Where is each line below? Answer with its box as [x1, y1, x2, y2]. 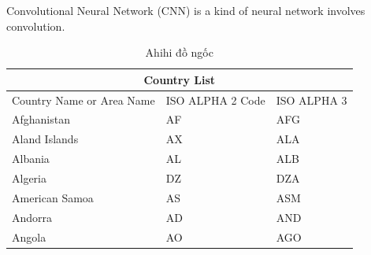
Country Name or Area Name [12, 91, 155, 108]
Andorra [12, 209, 53, 225]
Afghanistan [12, 111, 70, 128]
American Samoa [12, 189, 94, 205]
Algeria [12, 170, 46, 186]
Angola [12, 228, 46, 245]
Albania [12, 150, 50, 167]
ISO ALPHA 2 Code [165, 91, 265, 108]
